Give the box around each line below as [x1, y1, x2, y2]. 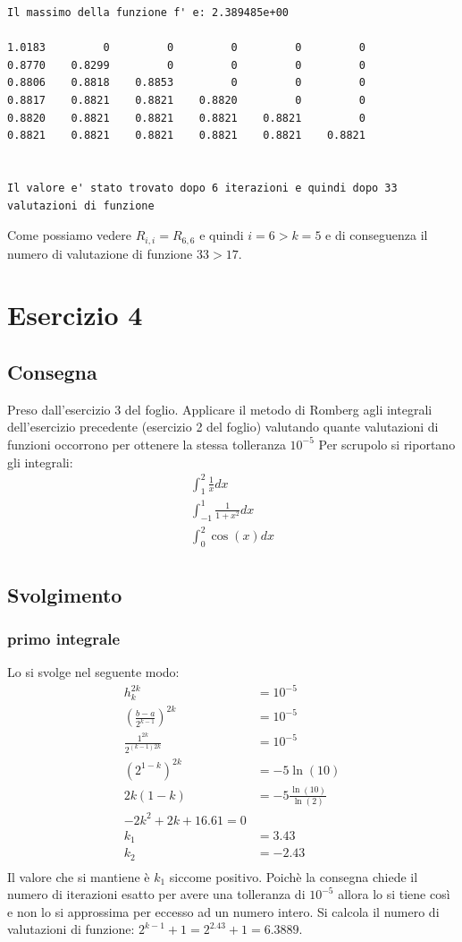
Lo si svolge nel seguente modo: [7, 663, 180, 681]
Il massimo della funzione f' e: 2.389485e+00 [7, 6, 289, 19]
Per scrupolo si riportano [318, 434, 456, 453]
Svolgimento [7, 580, 122, 608]
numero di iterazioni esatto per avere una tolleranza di [7, 885, 306, 903]
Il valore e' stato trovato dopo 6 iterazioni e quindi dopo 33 [7, 181, 398, 194]
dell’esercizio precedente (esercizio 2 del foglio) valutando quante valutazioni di [7, 417, 439, 436]
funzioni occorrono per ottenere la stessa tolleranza [7, 434, 286, 453]
